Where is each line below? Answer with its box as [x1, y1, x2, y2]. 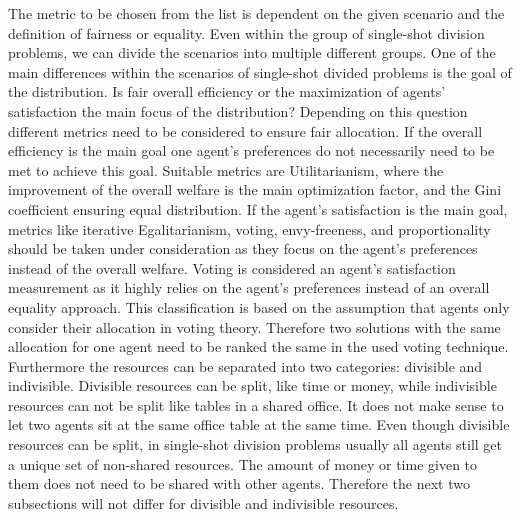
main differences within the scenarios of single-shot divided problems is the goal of [8, 61, 512, 82]
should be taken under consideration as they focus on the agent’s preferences [8, 238, 478, 259]
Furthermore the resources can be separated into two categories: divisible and [8, 355, 483, 376]
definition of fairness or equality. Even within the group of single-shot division [8, 22, 485, 43]
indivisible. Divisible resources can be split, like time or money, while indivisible [8, 375, 497, 396]
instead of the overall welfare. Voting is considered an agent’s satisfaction [8, 257, 456, 278]
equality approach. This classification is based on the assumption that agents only [8, 296, 510, 317]
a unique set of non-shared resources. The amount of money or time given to [8, 453, 478, 474]
